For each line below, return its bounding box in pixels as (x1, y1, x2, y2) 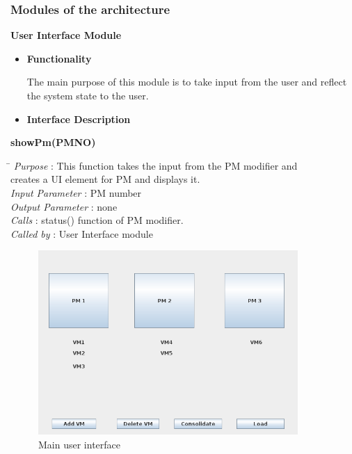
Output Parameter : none (10, 199, 118, 213)
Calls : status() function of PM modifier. (10, 213, 184, 227)
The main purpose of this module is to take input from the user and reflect (26, 74, 347, 89)
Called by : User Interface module (10, 226, 153, 241)
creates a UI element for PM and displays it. (10, 172, 200, 186)
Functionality (26, 51, 92, 65)
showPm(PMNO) (10, 135, 96, 149)
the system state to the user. (26, 88, 149, 102)
